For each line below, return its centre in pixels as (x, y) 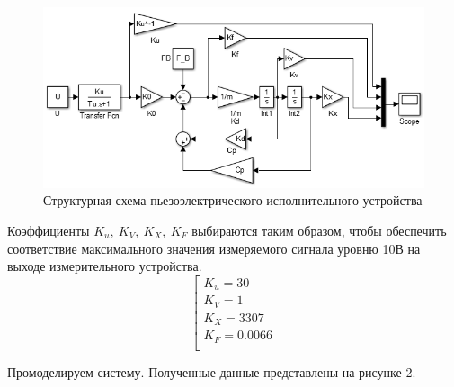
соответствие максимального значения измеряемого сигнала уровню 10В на (214, 248)
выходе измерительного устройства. (105, 266)
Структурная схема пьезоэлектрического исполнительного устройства (233, 200)
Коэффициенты (49, 231)
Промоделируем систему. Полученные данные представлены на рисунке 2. (212, 371)
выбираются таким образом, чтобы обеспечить (319, 231)
